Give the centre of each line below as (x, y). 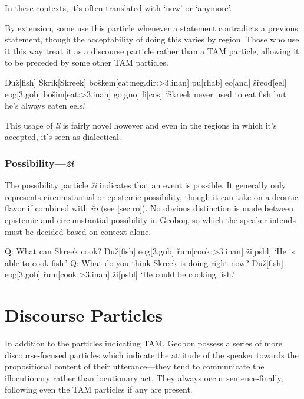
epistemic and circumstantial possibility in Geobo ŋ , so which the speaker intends (150, 219)
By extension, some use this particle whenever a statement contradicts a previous (151, 27)
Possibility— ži (39, 163)
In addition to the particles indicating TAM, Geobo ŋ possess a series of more (144, 343)
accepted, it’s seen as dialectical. (63, 137)
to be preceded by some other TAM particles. (87, 62)
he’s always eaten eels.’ (45, 105)
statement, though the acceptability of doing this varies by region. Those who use (152, 39)
